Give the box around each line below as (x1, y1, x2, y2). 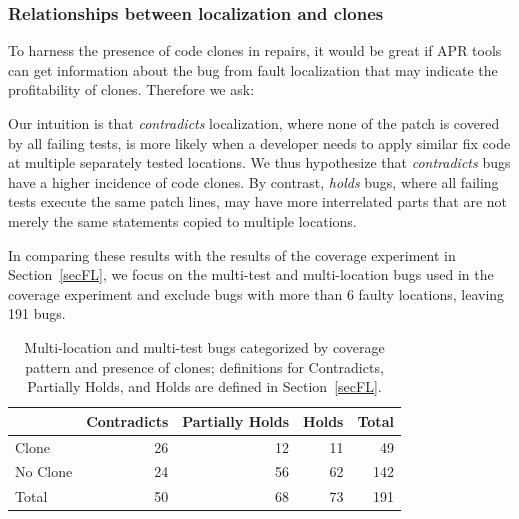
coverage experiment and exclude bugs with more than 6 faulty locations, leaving (8, 283, 505, 304)
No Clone (15, 461, 73, 482)
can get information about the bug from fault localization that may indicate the (8, 59, 498, 80)
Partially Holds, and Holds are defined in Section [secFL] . (27, 376, 382, 397)
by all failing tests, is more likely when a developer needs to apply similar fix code (8, 132, 511, 153)
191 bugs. (8, 303, 66, 324)
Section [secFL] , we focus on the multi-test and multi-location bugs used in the (8, 264, 494, 285)
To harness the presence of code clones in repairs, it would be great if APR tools (8, 40, 502, 61)
